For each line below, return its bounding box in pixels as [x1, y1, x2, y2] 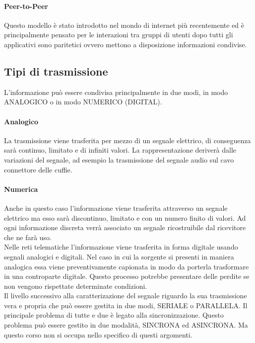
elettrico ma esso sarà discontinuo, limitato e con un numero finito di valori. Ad [4, 212, 246, 223]
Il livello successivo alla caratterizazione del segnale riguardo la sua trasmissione [4, 290, 247, 301]
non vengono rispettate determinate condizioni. [4, 280, 147, 291]
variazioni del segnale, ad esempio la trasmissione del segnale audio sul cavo [4, 154, 234, 165]
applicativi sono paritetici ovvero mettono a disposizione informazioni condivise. [4, 39, 247, 49]
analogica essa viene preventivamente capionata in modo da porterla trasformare [4, 261, 249, 271]
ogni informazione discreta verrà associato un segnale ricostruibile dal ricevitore [4, 222, 246, 233]
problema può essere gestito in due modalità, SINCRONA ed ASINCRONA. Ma [4, 320, 248, 330]
